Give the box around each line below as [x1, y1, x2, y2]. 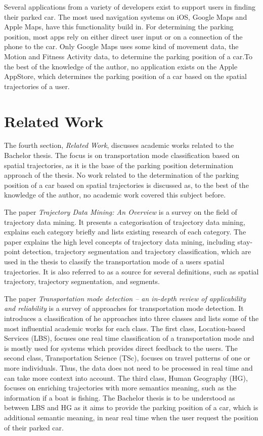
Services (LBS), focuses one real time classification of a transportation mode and [4, 333, 254, 343]
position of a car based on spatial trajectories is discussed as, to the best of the [4, 179, 249, 190]
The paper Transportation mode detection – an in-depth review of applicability [4, 293, 246, 303]
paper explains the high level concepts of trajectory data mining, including [4, 236, 235, 247]
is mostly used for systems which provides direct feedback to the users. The [4, 342, 238, 353]
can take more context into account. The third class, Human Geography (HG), [4, 372, 248, 383]
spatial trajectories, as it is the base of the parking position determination [4, 160, 233, 170]
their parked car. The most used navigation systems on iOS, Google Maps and [4, 11, 247, 22]
